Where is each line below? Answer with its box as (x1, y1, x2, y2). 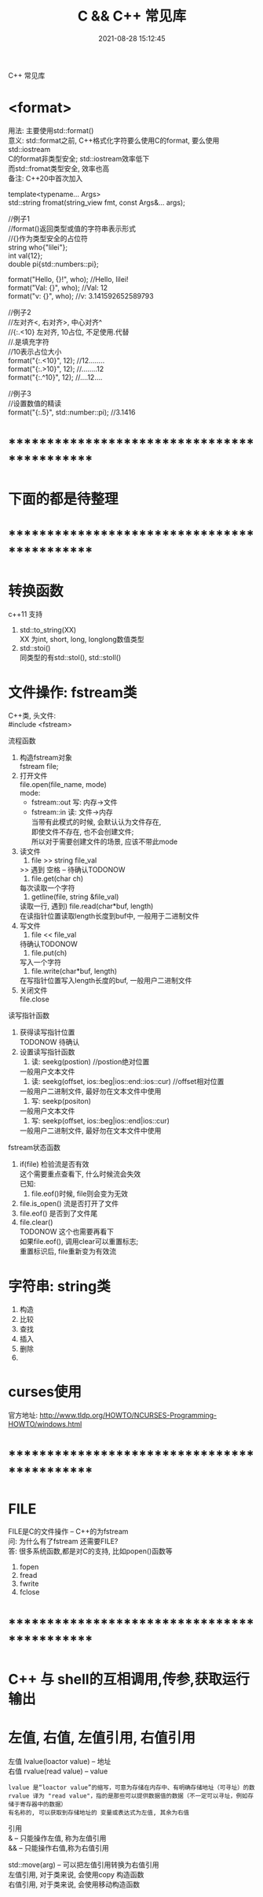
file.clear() (19, 1218, 53, 1227)
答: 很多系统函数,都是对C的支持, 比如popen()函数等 (8, 1546, 173, 1556)
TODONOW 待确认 (19, 1038, 80, 1047)
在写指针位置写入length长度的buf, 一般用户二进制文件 (19, 976, 192, 986)
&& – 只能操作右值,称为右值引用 (8, 1843, 109, 1852)
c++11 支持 (8, 610, 43, 619)
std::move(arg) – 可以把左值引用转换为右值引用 (8, 1860, 159, 1869)
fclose (19, 1587, 40, 1597)
